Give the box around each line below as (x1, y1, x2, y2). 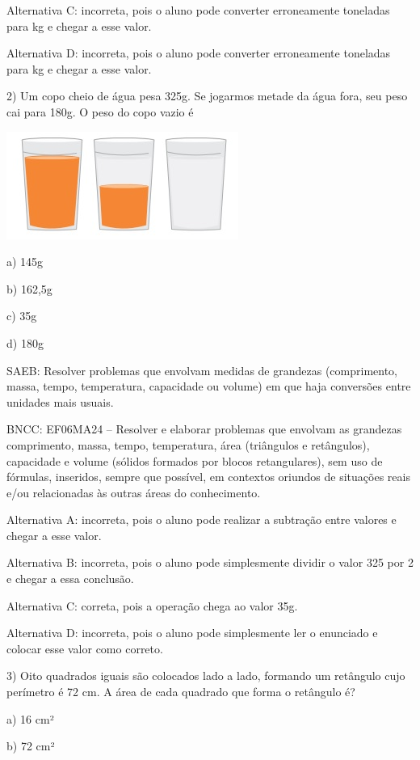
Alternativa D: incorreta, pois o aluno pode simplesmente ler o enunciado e (6, 624, 378, 641)
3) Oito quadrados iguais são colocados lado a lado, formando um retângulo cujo (6, 667, 405, 684)
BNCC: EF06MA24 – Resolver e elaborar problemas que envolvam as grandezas (6, 420, 402, 437)
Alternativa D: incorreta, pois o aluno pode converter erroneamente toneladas (6, 44, 391, 61)
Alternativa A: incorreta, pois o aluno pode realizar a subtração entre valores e (6, 511, 397, 528)
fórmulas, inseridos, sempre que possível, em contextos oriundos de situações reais (6, 468, 410, 485)
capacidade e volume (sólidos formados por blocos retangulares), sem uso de (6, 452, 383, 469)
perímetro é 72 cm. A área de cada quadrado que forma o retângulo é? (6, 683, 355, 700)
